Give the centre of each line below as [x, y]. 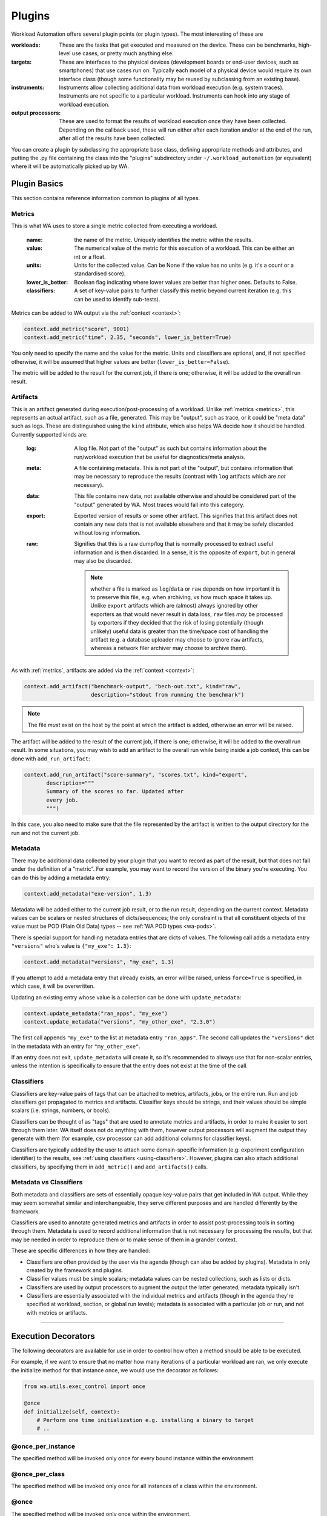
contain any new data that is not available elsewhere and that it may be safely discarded [184, 524]
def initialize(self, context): [72, 1412]
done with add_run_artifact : [51, 759]
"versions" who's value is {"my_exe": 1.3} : [71, 946]
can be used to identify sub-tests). [117, 299]
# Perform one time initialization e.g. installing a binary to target [145, 1420]
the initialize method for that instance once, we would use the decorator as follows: [115, 1370]
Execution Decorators [53, 1336]
